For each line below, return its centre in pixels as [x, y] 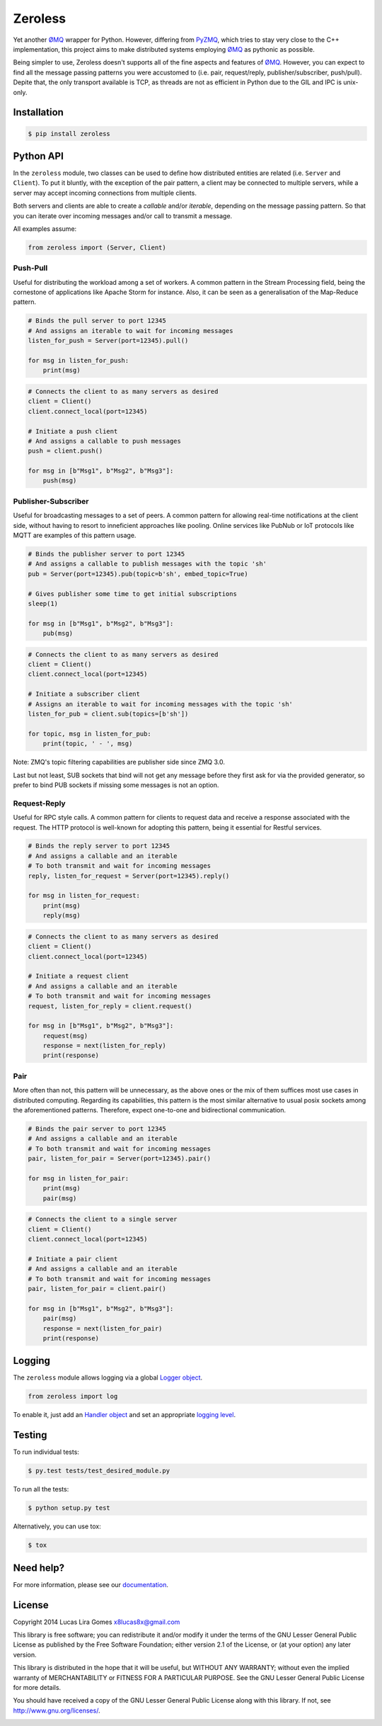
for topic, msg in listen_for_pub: [89, 734]
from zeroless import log [73, 1397]
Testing [30, 1435]
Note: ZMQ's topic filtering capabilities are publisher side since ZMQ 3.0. [119, 762]
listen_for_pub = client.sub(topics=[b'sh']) [108, 714]
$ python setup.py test [69, 1508]
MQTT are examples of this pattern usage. [75, 535]
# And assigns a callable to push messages [105, 441]
